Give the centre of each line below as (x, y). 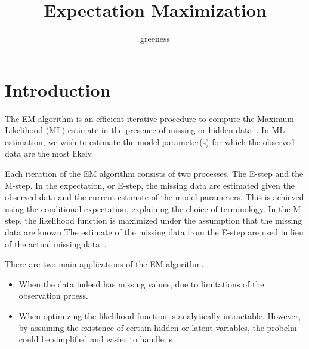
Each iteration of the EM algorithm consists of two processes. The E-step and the (154, 174)
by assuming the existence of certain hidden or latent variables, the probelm (158, 327)
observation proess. (53, 296)
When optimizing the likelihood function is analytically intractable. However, (160, 315)
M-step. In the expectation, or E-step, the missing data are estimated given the (150, 185)
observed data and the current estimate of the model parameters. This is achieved (154, 197)
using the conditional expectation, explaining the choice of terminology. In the (148, 208)
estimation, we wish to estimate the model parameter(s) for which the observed (150, 141)
